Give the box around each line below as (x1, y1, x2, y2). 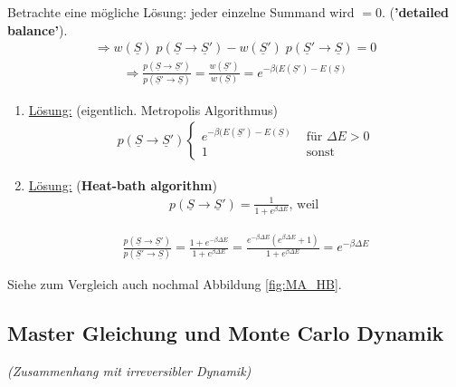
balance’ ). (7, 20, 68, 39)
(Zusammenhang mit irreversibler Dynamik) (7, 362, 252, 381)
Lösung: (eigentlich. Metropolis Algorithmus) (28, 100, 278, 119)
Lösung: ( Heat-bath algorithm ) (28, 175, 217, 194)
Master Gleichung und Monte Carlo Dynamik (7, 319, 444, 347)
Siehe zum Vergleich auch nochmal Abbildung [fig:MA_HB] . (7, 275, 342, 294)
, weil (289, 198, 319, 211)
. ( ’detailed (381, 3, 450, 21)
